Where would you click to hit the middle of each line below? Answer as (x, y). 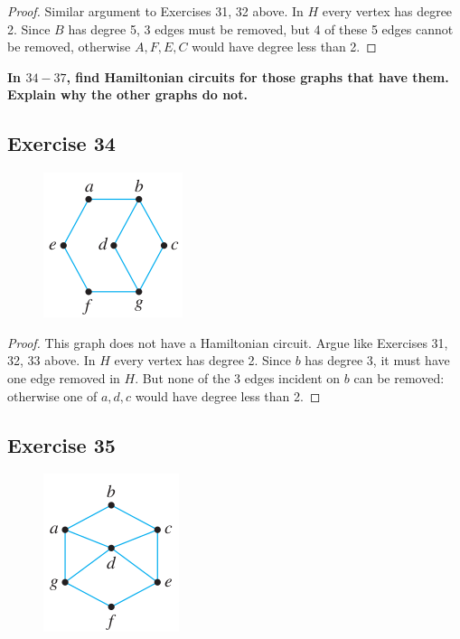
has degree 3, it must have (377, 360)
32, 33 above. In (52, 360)
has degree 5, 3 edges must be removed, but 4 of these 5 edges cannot (261, 28)
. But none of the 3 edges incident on (238, 377)
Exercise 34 (61, 143)
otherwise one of (52, 395)
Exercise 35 (61, 444)
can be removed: (399, 377)
